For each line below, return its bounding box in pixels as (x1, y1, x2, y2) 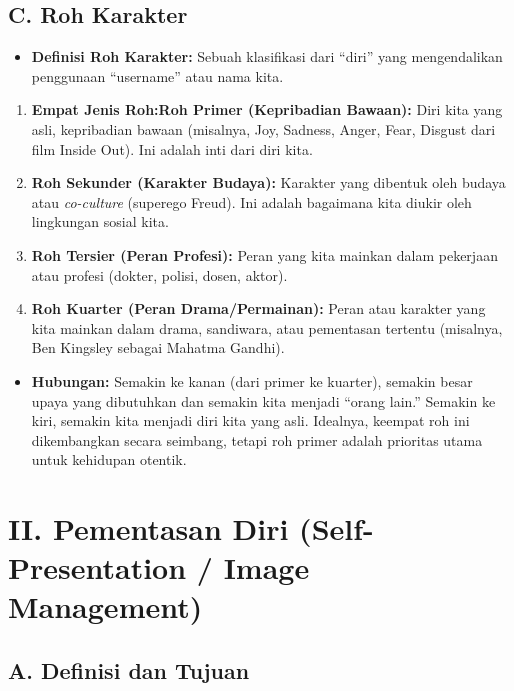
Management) (8, 586, 203, 627)
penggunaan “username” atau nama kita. (31, 65, 284, 86)
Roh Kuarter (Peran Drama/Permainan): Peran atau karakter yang (31, 298, 486, 319)
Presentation (8, 547, 187, 588)
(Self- (299, 508, 374, 549)
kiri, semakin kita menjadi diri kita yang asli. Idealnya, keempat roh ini (31, 410, 470, 431)
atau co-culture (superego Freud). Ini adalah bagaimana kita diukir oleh (31, 191, 472, 212)
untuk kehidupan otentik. (31, 449, 187, 470)
